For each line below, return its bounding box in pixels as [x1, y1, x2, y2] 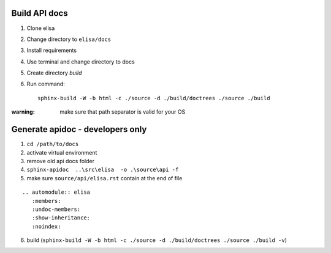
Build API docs [11, 8, 68, 18]
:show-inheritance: [31, 215, 91, 221]
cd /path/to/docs [26, 141, 79, 148]
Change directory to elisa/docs [26, 35, 112, 43]
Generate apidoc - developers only [11, 124, 147, 134]
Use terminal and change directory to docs [26, 58, 135, 65]
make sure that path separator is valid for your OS [59, 108, 186, 116]
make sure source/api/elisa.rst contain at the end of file [26, 174, 183, 182]
